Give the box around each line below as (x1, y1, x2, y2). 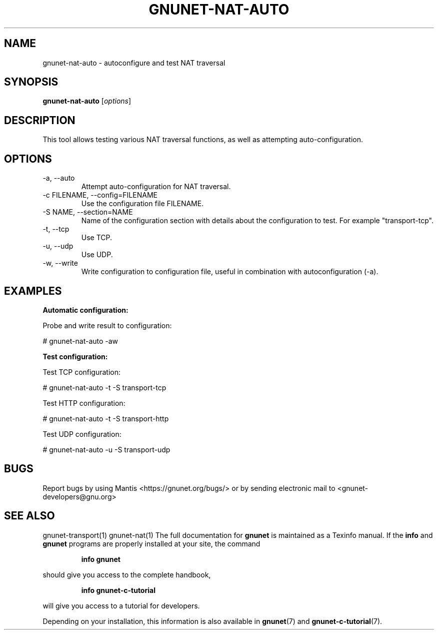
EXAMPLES (4, 284, 62, 297)
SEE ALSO (4, 509, 55, 522)
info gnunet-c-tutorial (81, 585, 155, 594)
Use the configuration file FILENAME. (81, 199, 204, 208)
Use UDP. (81, 250, 113, 259)
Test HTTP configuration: (42, 398, 125, 407)
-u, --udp (42, 242, 73, 251)
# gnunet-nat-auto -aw (42, 336, 118, 345)
